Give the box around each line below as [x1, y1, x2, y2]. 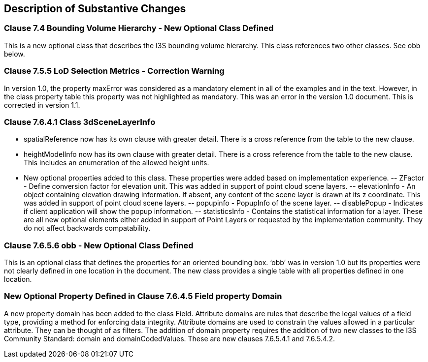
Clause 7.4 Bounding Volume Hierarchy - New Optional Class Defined [4, 23, 274, 33]
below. [4, 49, 25, 58]
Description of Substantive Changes [4, 2, 186, 15]
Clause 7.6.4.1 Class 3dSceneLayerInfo [4, 117, 156, 127]
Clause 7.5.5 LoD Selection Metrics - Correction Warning [4, 66, 225, 76]
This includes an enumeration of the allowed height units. [24, 158, 209, 167]
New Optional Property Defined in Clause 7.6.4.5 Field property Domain [4, 291, 282, 302]
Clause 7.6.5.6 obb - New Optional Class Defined [4, 240, 194, 250]
